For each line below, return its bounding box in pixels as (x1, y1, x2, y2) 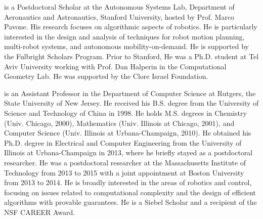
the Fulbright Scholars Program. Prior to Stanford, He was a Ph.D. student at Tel (4, 51, 259, 61)
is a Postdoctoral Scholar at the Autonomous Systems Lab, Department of (4, 2, 235, 12)
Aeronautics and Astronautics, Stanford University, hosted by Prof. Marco (4, 11, 235, 22)
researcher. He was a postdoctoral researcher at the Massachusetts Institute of (4, 157, 246, 167)
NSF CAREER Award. (4, 206, 75, 217)
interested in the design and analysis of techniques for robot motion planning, (4, 31, 245, 41)
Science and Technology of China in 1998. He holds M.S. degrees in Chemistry (4, 107, 247, 118)
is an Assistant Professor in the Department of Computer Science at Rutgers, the (4, 87, 256, 98)
